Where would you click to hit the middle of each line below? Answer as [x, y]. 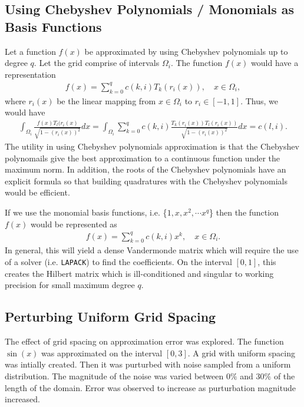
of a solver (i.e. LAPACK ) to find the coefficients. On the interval [118, 262]
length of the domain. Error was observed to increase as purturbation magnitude [150, 387]
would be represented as [74, 224]
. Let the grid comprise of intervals [97, 63]
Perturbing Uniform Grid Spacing [110, 317]
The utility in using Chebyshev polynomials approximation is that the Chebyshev [152, 146]
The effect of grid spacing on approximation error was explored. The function [144, 341]
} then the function [244, 212]
